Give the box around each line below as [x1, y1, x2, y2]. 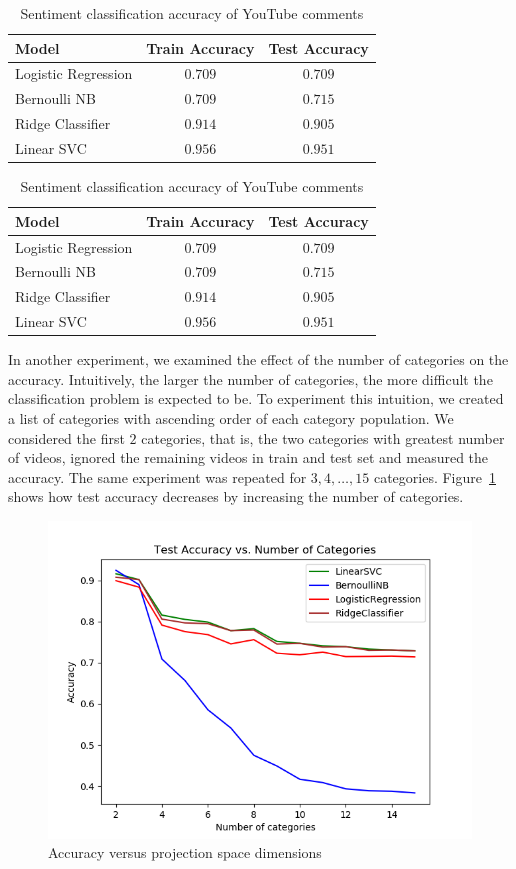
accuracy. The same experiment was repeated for [8, 466, 307, 487]
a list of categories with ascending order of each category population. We [8, 407, 454, 428]
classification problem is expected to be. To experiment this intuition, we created [8, 388, 504, 409]
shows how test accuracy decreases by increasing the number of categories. [8, 486, 464, 507]
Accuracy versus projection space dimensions [48, 842, 322, 863]
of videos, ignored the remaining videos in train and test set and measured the [8, 447, 489, 468]
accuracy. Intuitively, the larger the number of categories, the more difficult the [8, 368, 493, 389]
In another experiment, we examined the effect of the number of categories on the [8, 349, 509, 370]
